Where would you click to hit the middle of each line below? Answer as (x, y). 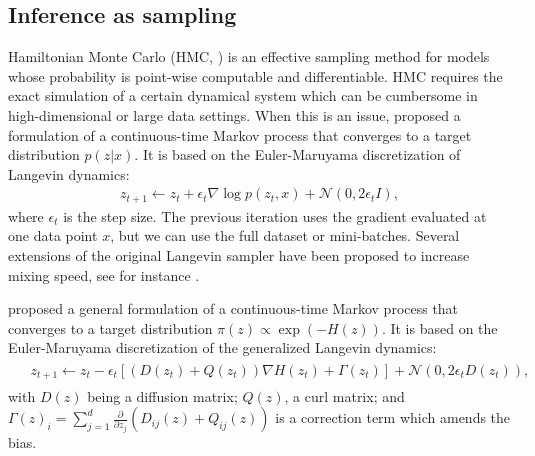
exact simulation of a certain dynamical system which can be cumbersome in (243, 95)
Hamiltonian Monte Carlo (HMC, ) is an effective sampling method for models (249, 56)
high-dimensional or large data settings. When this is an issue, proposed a (234, 114)
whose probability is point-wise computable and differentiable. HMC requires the (255, 75)
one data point (53, 235)
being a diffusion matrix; (162, 395)
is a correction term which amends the (393, 417)
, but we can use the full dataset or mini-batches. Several (285, 235)
